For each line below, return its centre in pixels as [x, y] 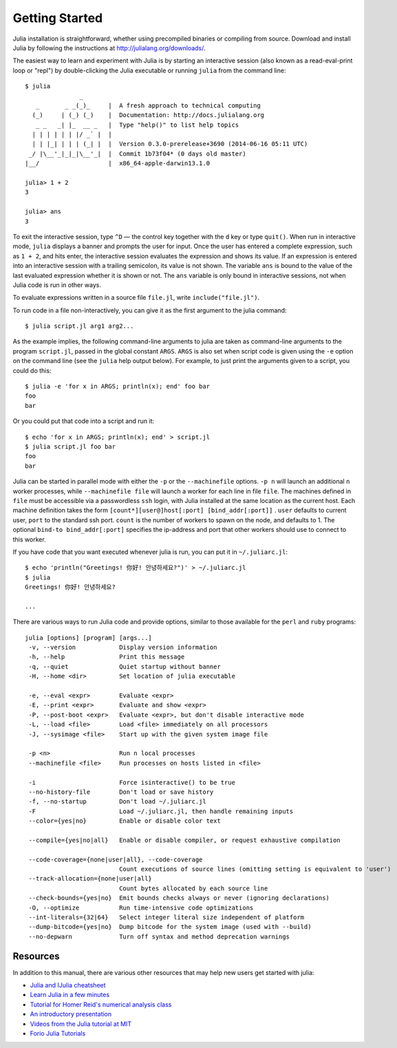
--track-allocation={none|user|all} [90, 879]
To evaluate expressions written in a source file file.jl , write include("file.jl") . [136, 298]
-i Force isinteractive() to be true [132, 782]
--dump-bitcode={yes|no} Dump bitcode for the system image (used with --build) [170, 927]
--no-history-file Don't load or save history [121, 792]
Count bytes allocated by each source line [194, 888]
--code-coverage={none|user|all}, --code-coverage [116, 859]
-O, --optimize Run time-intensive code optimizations [141, 907]
